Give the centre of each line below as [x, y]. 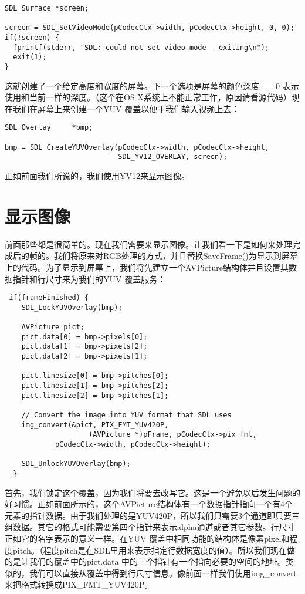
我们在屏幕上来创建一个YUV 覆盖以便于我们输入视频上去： [126, 108]
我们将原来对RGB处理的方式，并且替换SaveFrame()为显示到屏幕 [176, 256]
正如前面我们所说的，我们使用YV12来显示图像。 [97, 176]
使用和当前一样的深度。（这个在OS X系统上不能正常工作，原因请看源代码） [148, 97]
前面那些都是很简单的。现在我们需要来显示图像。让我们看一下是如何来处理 [148, 244]
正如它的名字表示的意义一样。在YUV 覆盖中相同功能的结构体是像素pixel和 [147, 538]
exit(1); [30, 57]
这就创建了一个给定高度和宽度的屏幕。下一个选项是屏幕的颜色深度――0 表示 [152, 85]
